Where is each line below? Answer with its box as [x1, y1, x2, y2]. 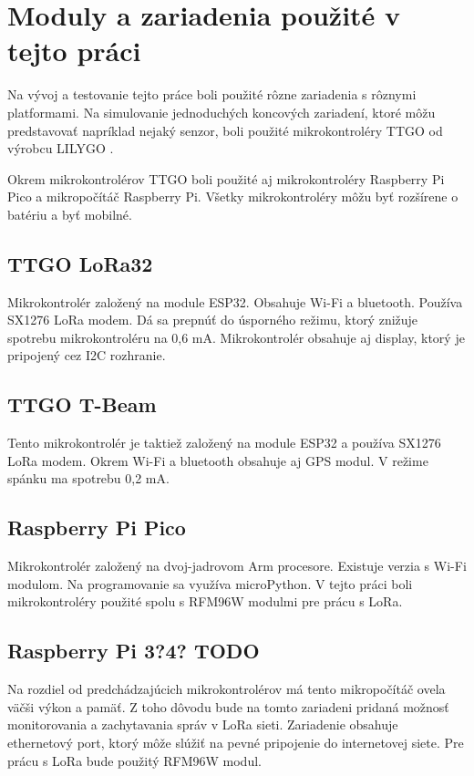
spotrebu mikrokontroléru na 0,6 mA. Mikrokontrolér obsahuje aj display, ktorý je [7, 327, 465, 347]
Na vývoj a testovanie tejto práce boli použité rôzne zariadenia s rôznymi [7, 85, 417, 104]
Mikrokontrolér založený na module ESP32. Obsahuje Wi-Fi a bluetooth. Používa [7, 292, 463, 311]
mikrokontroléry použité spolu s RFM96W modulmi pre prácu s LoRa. [7, 592, 403, 611]
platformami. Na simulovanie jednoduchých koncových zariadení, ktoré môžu [7, 102, 436, 121]
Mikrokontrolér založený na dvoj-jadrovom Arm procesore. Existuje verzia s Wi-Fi [7, 556, 467, 575]
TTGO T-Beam [7, 390, 157, 419]
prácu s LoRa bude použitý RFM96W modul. [7, 750, 262, 770]
